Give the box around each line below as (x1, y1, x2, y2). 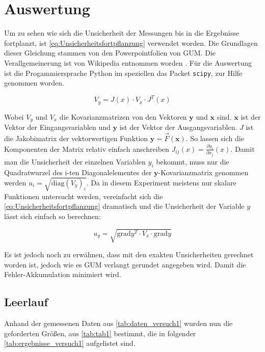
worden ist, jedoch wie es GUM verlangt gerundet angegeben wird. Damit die (4, 259, 246, 269)
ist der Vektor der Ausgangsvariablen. (119, 122, 237, 132)
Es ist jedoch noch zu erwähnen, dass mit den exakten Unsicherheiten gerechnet (4, 249, 254, 260)
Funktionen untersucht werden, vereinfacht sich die (4, 191, 163, 201)
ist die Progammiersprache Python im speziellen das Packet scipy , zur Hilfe (4, 67, 243, 78)
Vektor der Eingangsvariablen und (4, 122, 111, 132)
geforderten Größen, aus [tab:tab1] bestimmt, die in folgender (4, 328, 196, 338)
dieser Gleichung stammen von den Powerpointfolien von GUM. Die (4, 47, 216, 58)
